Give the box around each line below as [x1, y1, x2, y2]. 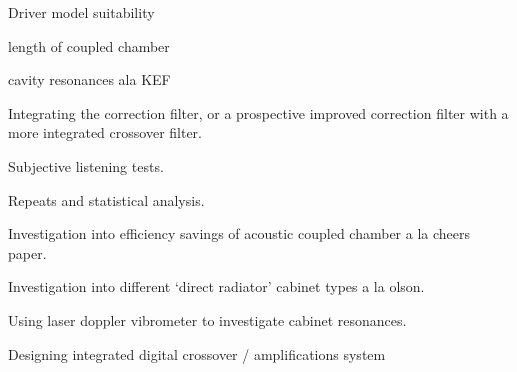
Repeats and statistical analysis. [8, 189, 205, 210]
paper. [8, 242, 47, 263]
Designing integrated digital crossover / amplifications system [8, 343, 386, 364]
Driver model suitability [8, 2, 155, 22]
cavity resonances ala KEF [8, 69, 171, 90]
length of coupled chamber [8, 35, 170, 56]
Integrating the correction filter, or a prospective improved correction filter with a [8, 102, 509, 123]
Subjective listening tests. [8, 155, 164, 176]
